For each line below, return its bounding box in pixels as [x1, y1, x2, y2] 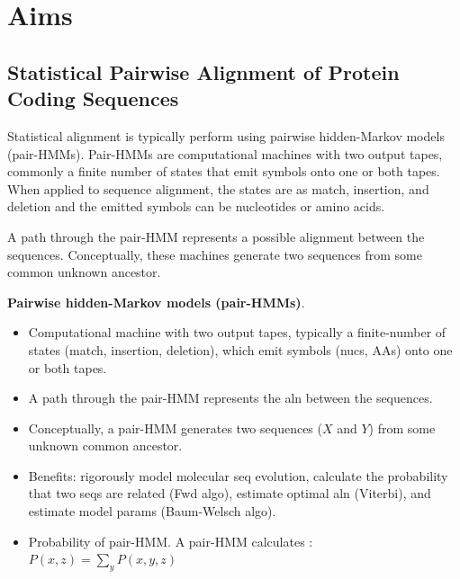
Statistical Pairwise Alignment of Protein [7, 58, 400, 85]
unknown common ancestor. [28, 436, 183, 455]
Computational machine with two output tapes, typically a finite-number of [28, 323, 446, 342]
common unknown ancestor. [7, 263, 161, 281]
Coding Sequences [7, 85, 179, 112]
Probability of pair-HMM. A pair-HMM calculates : [28, 531, 313, 550]
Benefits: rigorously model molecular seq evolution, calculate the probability [28, 466, 448, 485]
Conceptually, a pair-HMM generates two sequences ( [28, 418, 322, 437]
